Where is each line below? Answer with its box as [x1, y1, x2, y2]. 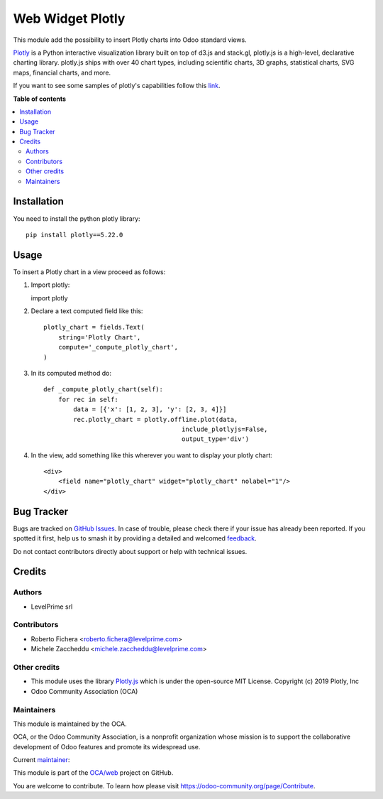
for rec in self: [57, 395, 118, 403]
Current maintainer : [13, 756, 70, 764]
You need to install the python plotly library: [13, 214, 141, 223]
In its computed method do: [30, 369, 111, 377]
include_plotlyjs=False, [181, 425, 268, 433]
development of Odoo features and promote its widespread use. [13, 742, 201, 751]
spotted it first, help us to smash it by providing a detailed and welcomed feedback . [13, 534, 257, 543]
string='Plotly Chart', [57, 333, 141, 341]
